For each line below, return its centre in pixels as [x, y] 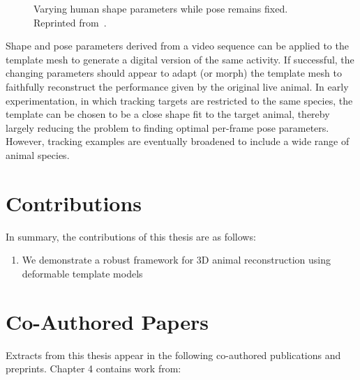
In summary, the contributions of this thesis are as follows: [131, 236]
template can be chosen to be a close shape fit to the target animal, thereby [168, 114]
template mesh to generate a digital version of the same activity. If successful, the [180, 59]
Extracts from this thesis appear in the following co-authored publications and [173, 355]
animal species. [38, 154]
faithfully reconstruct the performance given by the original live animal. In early [177, 86]
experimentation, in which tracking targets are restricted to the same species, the [179, 100]
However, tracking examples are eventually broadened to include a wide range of [178, 141]
